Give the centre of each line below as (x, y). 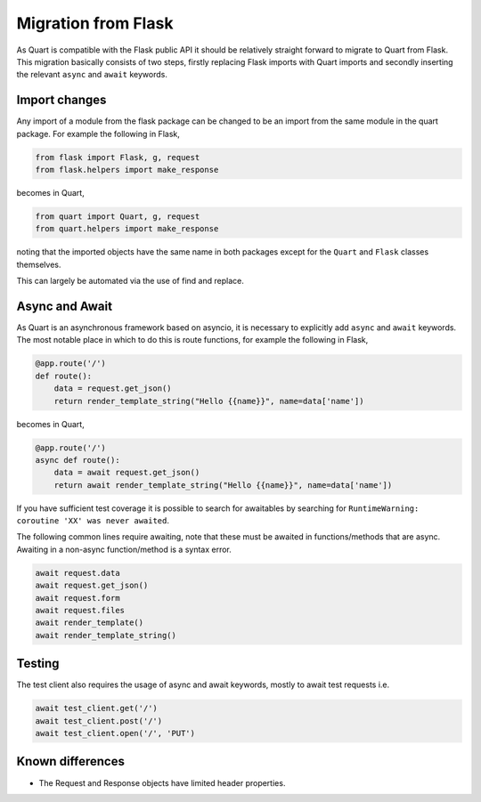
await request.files (80, 611)
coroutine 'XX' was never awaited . (93, 521)
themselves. (39, 264)
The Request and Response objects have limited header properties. (162, 782)
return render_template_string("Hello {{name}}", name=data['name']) (209, 401)
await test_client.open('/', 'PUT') (115, 733)
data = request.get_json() (113, 389)
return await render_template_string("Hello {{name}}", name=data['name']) (223, 485)
